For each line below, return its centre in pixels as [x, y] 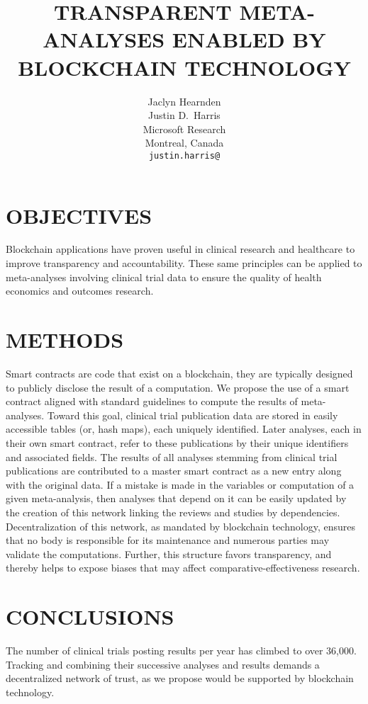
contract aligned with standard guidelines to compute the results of [152, 401]
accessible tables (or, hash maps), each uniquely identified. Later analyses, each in [184, 429]
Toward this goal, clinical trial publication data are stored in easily [193, 415]
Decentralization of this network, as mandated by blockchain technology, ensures [180, 526]
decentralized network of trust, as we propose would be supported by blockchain [180, 678]
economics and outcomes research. [80, 291]
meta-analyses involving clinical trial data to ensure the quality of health [164, 277]
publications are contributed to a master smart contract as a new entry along [174, 471]
